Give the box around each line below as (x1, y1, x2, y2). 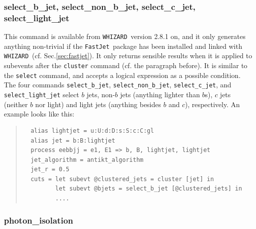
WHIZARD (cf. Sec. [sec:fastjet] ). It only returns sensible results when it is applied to (4, 50, 252, 61)
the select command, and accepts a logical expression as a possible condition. (4, 70, 241, 80)
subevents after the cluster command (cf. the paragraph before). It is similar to (4, 60, 248, 71)
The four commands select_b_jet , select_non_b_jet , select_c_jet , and (4, 79, 231, 90)
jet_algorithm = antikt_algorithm (31, 156, 144, 163)
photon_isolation (4, 214, 73, 226)
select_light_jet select (4, 89, 79, 100)
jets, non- (87, 89, 115, 100)
